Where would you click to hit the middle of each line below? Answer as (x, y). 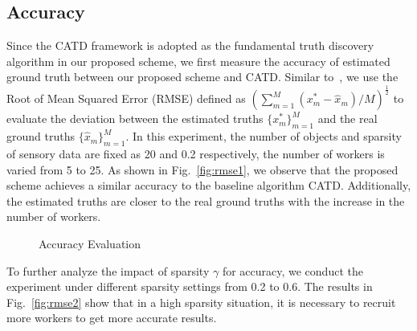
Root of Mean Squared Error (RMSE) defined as (126, 98)
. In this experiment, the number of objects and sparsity (264, 136)
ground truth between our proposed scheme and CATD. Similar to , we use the (202, 77)
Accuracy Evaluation (90, 243)
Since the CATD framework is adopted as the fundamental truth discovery (190, 45)
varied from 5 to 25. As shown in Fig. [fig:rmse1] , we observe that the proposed (202, 169)
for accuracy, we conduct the (292, 270)
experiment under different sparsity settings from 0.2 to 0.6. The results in (190, 286)
